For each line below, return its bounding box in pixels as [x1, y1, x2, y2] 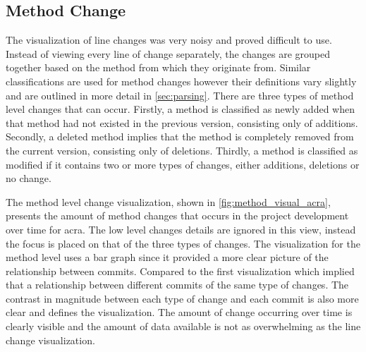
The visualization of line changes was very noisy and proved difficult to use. [6, 32, 332, 47]
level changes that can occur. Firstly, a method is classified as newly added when [6, 102, 355, 116]
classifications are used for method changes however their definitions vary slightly [6, 73, 357, 88]
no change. [6, 171, 51, 186]
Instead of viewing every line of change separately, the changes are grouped [6, 46, 331, 61]
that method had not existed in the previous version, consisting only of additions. [6, 115, 358, 130]
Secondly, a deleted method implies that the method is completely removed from [6, 129, 354, 144]
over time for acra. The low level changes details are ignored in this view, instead [6, 221, 356, 236]
